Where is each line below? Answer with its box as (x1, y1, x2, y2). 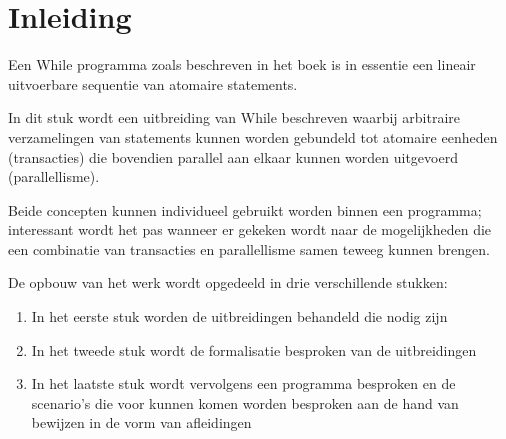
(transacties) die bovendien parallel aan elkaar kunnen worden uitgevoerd (8, 146, 458, 167)
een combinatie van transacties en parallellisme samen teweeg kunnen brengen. (8, 238, 490, 259)
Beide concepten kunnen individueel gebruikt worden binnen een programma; (8, 199, 482, 220)
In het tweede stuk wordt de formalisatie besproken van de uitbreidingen (31, 339, 477, 360)
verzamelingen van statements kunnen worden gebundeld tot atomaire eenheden (8, 126, 498, 147)
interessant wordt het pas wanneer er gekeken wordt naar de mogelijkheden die (8, 219, 492, 240)
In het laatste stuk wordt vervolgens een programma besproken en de (31, 373, 456, 394)
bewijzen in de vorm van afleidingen (31, 412, 252, 433)
